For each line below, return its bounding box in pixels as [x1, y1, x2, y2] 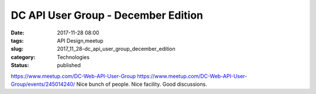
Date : [11, 29, 25, 36]
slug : [11, 46, 23, 53]
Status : [11, 62, 29, 69]
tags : [11, 37, 24, 44]
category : [11, 53, 36, 61]
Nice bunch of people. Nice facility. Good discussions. [76, 81, 207, 88]
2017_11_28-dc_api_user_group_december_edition [57, 46, 176, 53]
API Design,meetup [57, 37, 104, 44]
